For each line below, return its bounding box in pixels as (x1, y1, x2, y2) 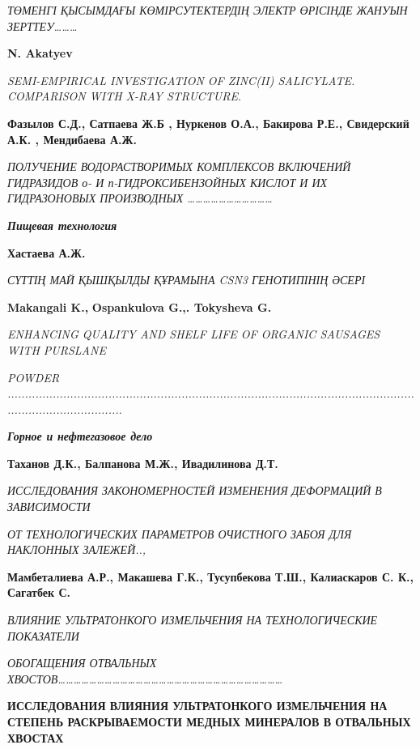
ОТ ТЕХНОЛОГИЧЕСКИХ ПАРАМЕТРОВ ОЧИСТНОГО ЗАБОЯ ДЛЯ (7, 525, 352, 542)
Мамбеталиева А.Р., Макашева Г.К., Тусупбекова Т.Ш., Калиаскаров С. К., (7, 568, 414, 585)
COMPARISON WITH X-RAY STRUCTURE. (7, 87, 242, 104)
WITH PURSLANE (7, 341, 106, 358)
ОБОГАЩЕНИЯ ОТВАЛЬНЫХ (7, 654, 157, 671)
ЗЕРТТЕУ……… (7, 17, 78, 34)
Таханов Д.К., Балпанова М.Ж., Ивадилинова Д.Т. (7, 454, 278, 471)
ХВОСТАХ (7, 729, 64, 746)
